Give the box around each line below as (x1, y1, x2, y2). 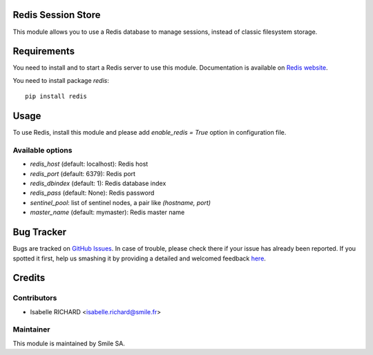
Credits (12, 272, 46, 284)
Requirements (12, 46, 75, 57)
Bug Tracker (12, 227, 67, 238)
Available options (12, 145, 73, 155)
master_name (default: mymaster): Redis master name (30, 208, 185, 217)
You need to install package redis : (12, 76, 110, 84)
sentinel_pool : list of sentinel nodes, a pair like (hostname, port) (30, 198, 211, 207)
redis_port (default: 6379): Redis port (30, 169, 136, 177)
